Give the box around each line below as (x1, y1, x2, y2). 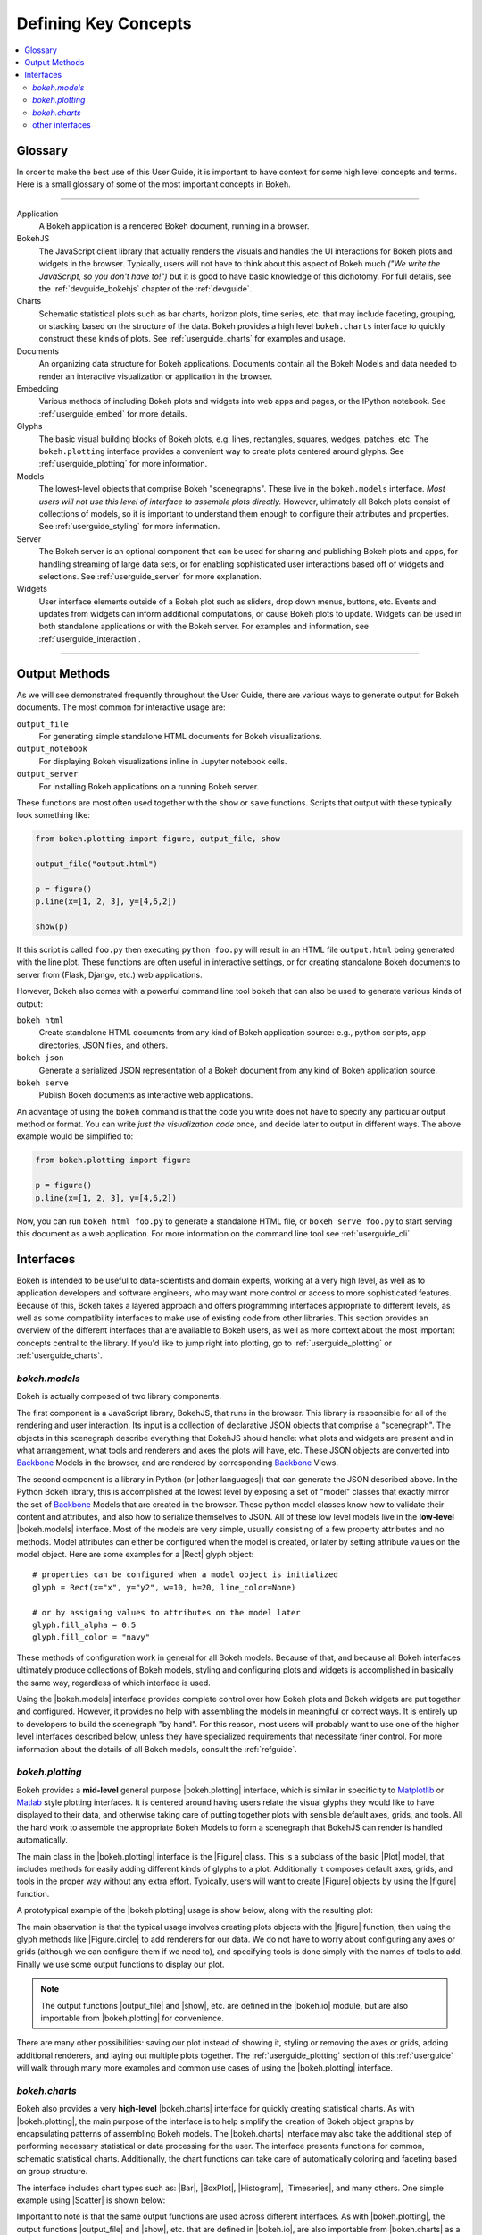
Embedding (16, 384, 59, 394)
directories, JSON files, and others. (38, 1040, 169, 1050)
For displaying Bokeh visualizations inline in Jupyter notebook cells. (38, 755, 287, 766)
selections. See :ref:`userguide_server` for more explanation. (38, 570, 262, 581)
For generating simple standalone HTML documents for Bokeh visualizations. (38, 730, 322, 741)
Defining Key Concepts (16, 13, 192, 33)
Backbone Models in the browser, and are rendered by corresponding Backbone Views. (16, 1457, 339, 1468)
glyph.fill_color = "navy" (32, 1632, 151, 1642)
